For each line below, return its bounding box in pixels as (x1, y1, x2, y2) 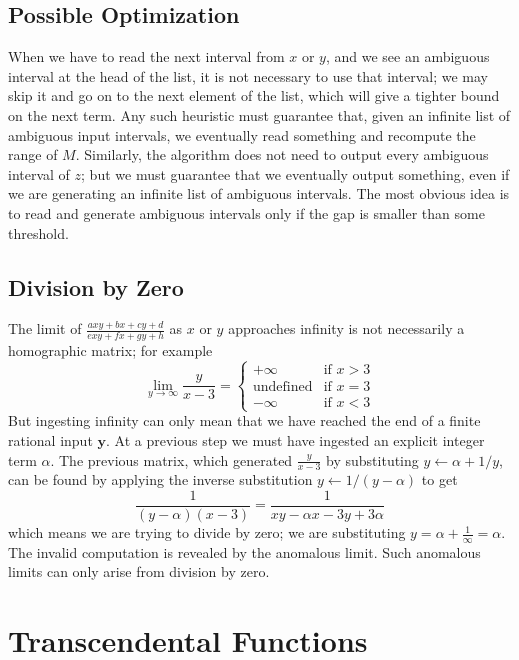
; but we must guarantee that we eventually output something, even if (81, 163, 510, 184)
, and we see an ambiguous (325, 46, 490, 67)
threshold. (8, 222, 69, 243)
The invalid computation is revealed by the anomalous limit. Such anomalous (8, 541, 481, 562)
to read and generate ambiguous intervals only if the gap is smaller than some (8, 202, 485, 223)
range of (8, 144, 58, 165)
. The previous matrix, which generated (50, 449, 293, 470)
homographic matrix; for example (8, 340, 213, 361)
